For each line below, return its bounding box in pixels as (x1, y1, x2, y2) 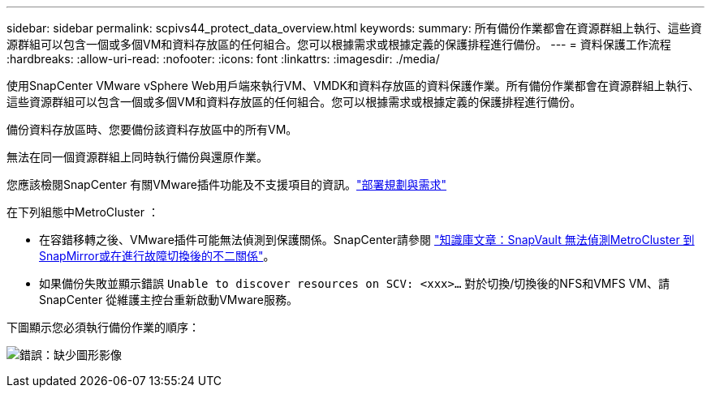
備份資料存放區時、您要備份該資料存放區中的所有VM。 (6, 122, 298, 136)
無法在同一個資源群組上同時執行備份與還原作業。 (6, 150, 268, 164)
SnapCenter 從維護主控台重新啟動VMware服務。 (39, 293, 298, 306)
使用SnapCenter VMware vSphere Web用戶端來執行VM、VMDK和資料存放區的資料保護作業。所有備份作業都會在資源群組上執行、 (6, 79, 700, 92)
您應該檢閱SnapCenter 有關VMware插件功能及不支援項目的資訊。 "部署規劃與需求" (6, 178, 447, 191)
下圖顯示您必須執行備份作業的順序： (6, 320, 200, 334)
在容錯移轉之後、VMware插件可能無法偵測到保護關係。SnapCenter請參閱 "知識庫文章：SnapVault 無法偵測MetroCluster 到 (39, 233, 695, 246)
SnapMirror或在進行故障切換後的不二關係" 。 (39, 249, 275, 263)
